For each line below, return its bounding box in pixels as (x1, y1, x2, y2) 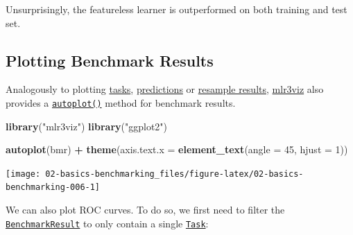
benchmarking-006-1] (6, 182, 101, 193)
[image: (6, 168, 41, 179)
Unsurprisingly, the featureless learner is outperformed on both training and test (6, 2, 347, 16)
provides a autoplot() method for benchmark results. (6, 95, 236, 110)
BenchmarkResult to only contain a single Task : (6, 216, 209, 230)
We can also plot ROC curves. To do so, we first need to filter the (6, 202, 285, 217)
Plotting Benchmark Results (6, 49, 214, 71)
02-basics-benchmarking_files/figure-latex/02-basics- (45, 168, 304, 179)
